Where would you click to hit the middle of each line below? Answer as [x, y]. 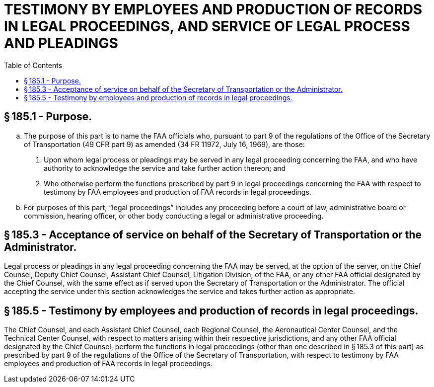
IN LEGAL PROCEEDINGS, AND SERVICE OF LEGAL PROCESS [207, 26]
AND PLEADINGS [61, 43]
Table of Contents [33, 65]
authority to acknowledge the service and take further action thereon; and [165, 168]
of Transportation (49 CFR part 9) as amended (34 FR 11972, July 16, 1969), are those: [164, 144]
